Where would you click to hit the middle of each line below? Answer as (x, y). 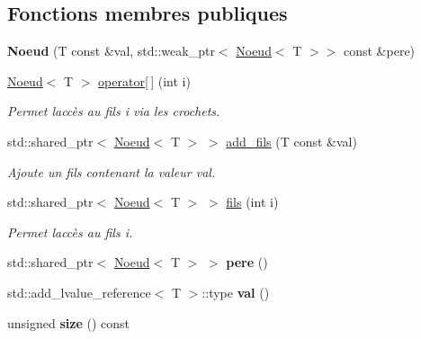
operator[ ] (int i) (144, 80)
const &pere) (379, 51)
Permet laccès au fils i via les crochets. (114, 111)
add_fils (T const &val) (291, 141)
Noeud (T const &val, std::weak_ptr (111, 51)
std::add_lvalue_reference (79, 292)
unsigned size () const (68, 322)
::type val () (236, 292)
